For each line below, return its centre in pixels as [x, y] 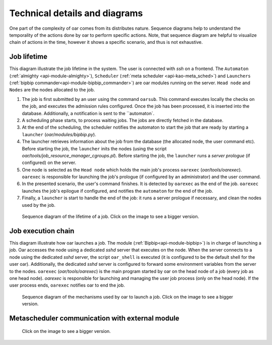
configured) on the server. [49, 163]
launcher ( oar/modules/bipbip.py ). [59, 134]
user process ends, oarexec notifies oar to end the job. [67, 285]
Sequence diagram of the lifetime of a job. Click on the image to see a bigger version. [111, 216]
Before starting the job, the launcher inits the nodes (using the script [94, 148]
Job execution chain [42, 231]
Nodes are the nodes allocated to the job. [52, 90]
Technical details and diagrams [76, 13]
